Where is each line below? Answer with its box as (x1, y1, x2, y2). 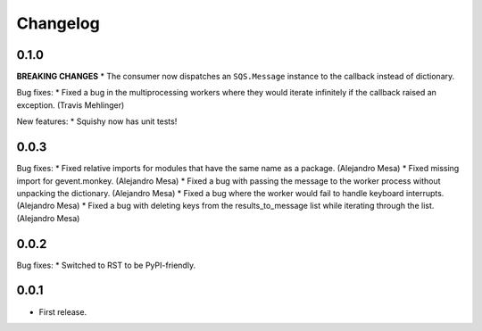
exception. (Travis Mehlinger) (16, 99, 125, 111)
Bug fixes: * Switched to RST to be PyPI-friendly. (16, 260, 196, 270)
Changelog (16, 13, 100, 33)
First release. (38, 306, 87, 317)
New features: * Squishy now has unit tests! (16, 116, 178, 127)
